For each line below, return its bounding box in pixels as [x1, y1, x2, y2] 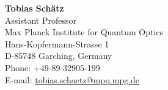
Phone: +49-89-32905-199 [5, 61, 100, 74]
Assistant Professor [5, 13, 76, 26]
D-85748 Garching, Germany [5, 49, 112, 62]
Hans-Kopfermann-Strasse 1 [5, 37, 109, 50]
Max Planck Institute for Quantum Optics [5, 26, 164, 38]
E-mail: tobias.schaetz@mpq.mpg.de [5, 73, 140, 86]
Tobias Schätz [5, 2, 64, 14]
